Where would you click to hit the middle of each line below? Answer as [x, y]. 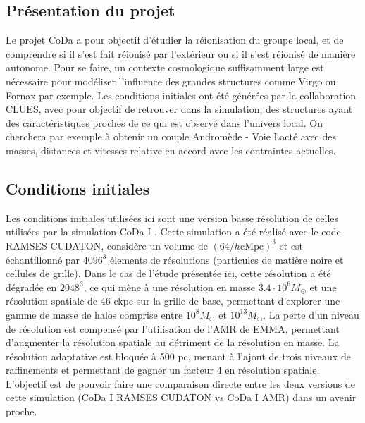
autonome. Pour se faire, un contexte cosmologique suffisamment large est [165, 67]
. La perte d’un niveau [311, 314]
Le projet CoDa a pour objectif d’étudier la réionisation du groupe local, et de [175, 40]
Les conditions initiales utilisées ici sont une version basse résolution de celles [172, 217]
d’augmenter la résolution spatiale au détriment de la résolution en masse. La [173, 342]
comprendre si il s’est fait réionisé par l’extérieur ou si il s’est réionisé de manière [181, 53]
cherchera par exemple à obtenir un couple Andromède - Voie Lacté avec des [171, 136]
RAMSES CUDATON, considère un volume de [107, 245]
